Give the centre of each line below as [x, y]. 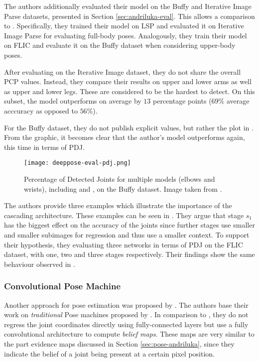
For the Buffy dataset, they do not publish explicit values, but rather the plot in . [129, 127]
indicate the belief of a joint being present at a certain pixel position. [109, 353]
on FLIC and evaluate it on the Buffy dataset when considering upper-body [120, 45]
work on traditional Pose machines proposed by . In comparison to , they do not [126, 314]
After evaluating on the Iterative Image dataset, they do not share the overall [123, 71]
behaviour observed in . [40, 264]
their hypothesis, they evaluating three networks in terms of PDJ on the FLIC [124, 244]
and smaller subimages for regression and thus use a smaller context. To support [127, 234]
